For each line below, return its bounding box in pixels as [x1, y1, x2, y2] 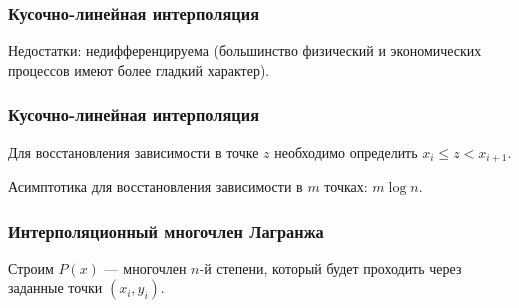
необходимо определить [274, 141, 418, 162]
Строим [8, 257, 54, 278]
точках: [324, 176, 368, 197]
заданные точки [8, 277, 103, 298]
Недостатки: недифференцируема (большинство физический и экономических [8, 40, 482, 61]
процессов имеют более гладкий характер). [8, 59, 270, 80]
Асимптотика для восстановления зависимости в [8, 176, 303, 197]
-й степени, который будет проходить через [199, 257, 462, 278]
